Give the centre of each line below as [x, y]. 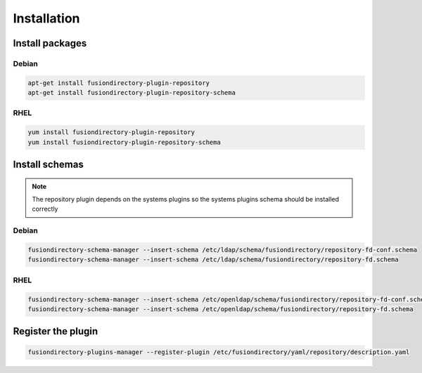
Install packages [50, 43]
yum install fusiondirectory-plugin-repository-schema [124, 142]
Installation [46, 18]
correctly [45, 209]
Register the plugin [56, 331]
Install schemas [48, 165]
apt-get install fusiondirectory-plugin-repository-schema [132, 93]
